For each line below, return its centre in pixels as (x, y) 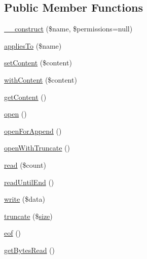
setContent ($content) (38, 63)
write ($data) (25, 199)
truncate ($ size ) (28, 216)
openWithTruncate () (37, 148)
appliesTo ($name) (33, 45)
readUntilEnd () (29, 182)
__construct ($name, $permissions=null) (68, 29)
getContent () (25, 97)
